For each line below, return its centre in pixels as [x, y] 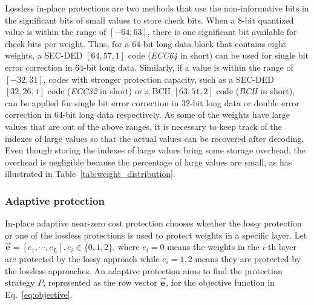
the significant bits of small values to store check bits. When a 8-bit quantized [149, 20]
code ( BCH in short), [256, 91]
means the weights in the [213, 247]
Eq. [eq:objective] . [39, 294]
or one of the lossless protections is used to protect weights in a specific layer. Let [156, 235]
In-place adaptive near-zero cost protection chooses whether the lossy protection [153, 223]
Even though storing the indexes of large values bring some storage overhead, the [155, 150]
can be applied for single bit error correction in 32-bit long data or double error [152, 102]
